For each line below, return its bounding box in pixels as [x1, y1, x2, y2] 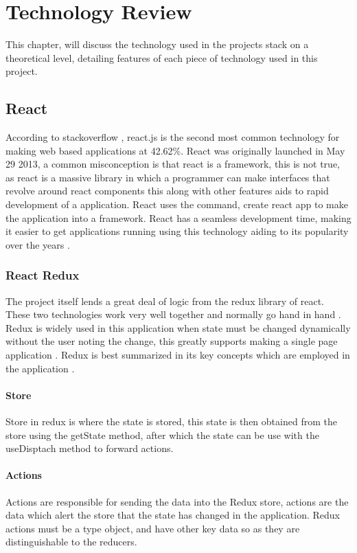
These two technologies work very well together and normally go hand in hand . [5, 307, 341, 321]
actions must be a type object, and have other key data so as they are [5, 521, 300, 535]
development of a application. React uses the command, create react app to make [5, 197, 348, 212]
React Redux [5, 267, 80, 284]
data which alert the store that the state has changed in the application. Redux [5, 508, 341, 522]
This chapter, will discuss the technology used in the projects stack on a [5, 37, 309, 52]
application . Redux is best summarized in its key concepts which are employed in [5, 348, 350, 362]
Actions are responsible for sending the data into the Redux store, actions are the [5, 494, 349, 508]
